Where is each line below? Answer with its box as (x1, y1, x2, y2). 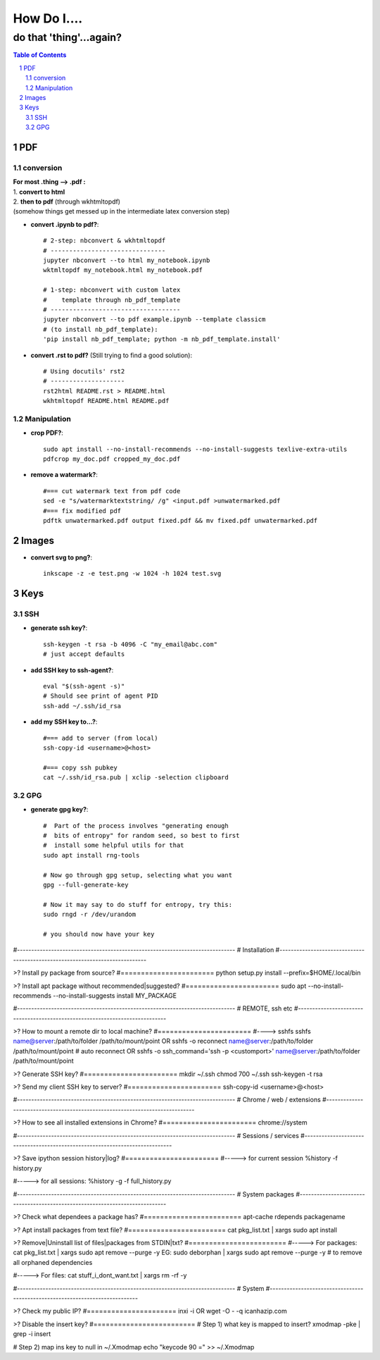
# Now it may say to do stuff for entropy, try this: (43, 901, 232, 908)
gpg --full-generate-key (43, 881, 129, 889)
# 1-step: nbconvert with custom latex (43, 286, 181, 294)
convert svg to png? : (30, 553, 93, 562)
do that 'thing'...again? (13, 31, 122, 44)
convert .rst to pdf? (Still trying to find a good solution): (30, 351, 193, 359)
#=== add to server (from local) (43, 734, 158, 742)
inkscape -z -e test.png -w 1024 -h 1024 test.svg (43, 569, 222, 578)
